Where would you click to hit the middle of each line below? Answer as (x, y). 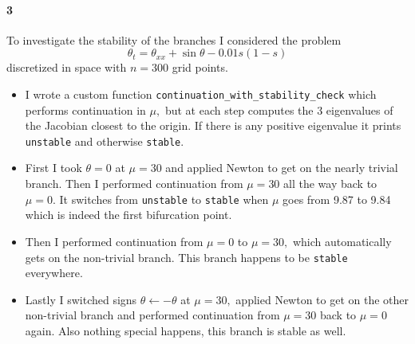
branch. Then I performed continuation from (134, 184)
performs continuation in (85, 109)
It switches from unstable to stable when (164, 199)
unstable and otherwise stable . (105, 141)
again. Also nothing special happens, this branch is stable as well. (186, 330)
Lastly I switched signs (81, 299)
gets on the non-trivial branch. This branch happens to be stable (186, 257)
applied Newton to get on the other (322, 299)
